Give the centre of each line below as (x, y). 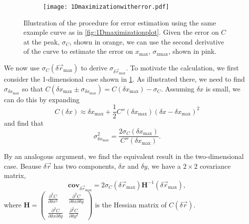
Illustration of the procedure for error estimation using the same (120, 22)
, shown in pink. (192, 51)
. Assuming (178, 88)
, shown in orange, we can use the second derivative (147, 41)
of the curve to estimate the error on (78, 51)
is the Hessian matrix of (131, 204)
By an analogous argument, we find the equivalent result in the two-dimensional (124, 156)
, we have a (164, 166)
